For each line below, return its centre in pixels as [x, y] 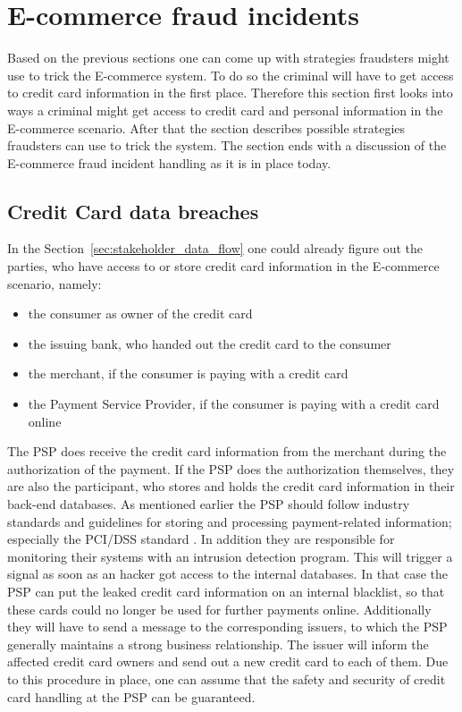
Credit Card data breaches [133, 211]
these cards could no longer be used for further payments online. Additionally [219, 609]
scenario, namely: [55, 283]
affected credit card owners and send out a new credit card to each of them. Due [228, 661]
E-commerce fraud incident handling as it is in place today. [169, 162]
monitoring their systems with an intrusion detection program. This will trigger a [230, 556]
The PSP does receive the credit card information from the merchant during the [227, 451]
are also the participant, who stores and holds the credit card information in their [231, 486]
